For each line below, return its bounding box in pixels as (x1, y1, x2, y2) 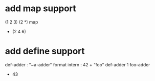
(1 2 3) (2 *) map (5, 19, 38, 25)
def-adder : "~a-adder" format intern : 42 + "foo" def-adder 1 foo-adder (5, 61, 150, 67)
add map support (5, 3, 77, 14)
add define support (5, 46, 85, 57)
